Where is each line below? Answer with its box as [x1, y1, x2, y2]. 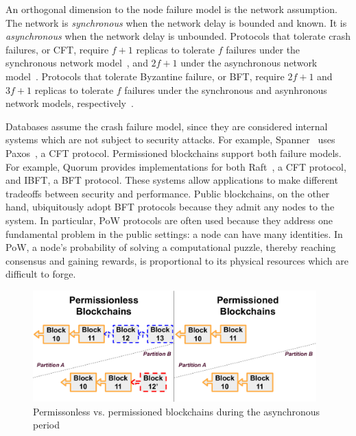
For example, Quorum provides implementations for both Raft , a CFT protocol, [5, 159, 346, 173]
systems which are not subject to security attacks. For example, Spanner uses [5, 132, 335, 147]
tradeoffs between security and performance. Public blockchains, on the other [5, 186, 330, 200]
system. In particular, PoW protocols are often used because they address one [5, 213, 333, 227]
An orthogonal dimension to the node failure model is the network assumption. [5, 2, 337, 16]
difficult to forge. [5, 267, 76, 281]
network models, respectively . [5, 96, 134, 110]
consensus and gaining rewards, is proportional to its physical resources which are [5, 253, 348, 267]
